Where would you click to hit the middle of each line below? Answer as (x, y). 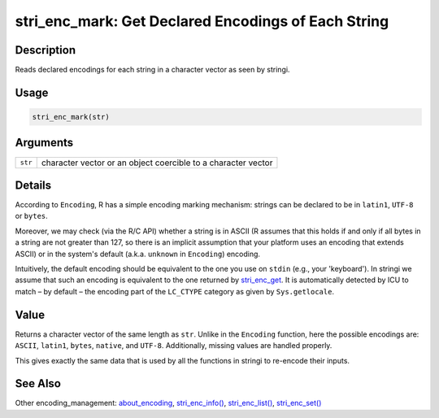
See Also (38, 383)
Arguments (44, 143)
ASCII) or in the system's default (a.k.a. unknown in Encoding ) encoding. (137, 254)
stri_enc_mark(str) (71, 117)
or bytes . (31, 216)
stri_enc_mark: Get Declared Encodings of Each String (202, 21)
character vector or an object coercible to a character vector (157, 163)
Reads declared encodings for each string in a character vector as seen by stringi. (152, 70)
